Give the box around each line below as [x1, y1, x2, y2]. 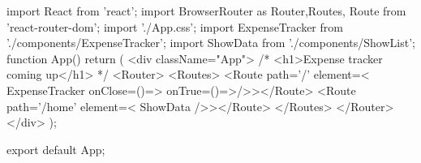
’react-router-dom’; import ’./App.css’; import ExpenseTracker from [6, 18, 343, 35]
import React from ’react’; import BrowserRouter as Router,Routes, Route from [6, 2, 406, 19]
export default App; [6, 140, 105, 157]
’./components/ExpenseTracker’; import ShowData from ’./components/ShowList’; [6, 34, 415, 51]
